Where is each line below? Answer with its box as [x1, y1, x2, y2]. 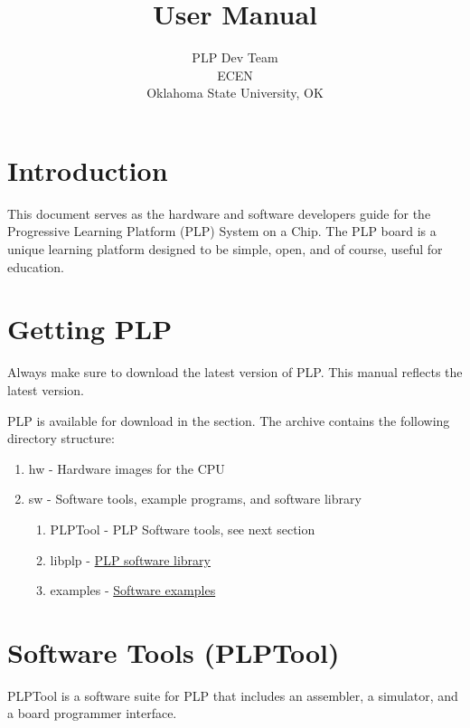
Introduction [7, 151, 168, 188]
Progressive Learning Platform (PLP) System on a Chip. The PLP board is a [7, 222, 437, 241]
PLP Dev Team [192, 48, 278, 67]
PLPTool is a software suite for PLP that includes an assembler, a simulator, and [7, 685, 458, 704]
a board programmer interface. [7, 704, 177, 723]
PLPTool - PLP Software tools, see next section [50, 519, 315, 538]
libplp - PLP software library [50, 550, 211, 569]
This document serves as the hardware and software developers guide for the [7, 203, 431, 222]
